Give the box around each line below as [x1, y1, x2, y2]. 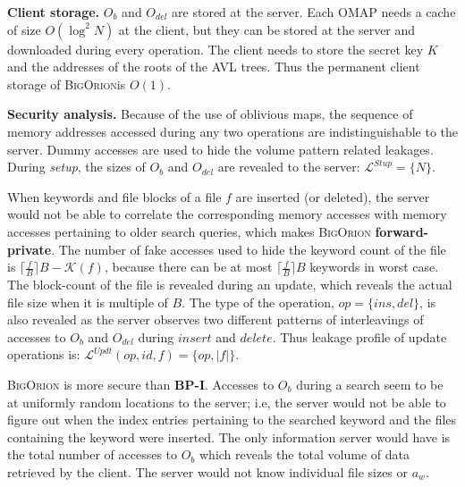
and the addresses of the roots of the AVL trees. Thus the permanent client [7, 57, 420, 76]
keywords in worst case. [309, 257, 439, 276]
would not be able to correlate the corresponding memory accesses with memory [7, 205, 447, 223]
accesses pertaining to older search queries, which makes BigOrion [7, 222, 371, 240]
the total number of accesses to [7, 445, 178, 464]
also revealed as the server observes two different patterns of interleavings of [7, 310, 424, 329]
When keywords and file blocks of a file [7, 187, 222, 206]
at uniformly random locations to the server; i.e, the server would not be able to [7, 392, 446, 411]
